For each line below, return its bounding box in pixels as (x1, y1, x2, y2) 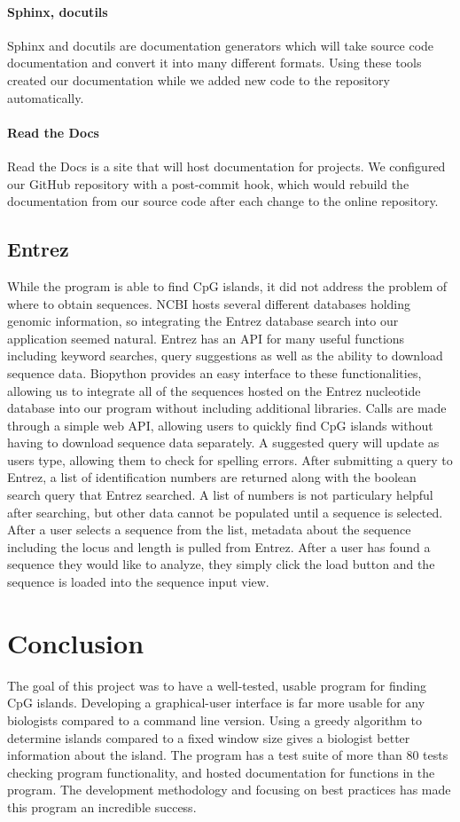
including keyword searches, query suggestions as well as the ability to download (7, 346, 443, 365)
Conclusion (7, 624, 144, 660)
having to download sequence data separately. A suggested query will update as (7, 433, 440, 452)
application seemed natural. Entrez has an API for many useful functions (7, 328, 405, 347)
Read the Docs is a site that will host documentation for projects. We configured (7, 156, 446, 175)
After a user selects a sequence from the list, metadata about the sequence (7, 520, 411, 539)
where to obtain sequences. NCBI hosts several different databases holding (7, 294, 411, 312)
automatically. (7, 88, 84, 107)
